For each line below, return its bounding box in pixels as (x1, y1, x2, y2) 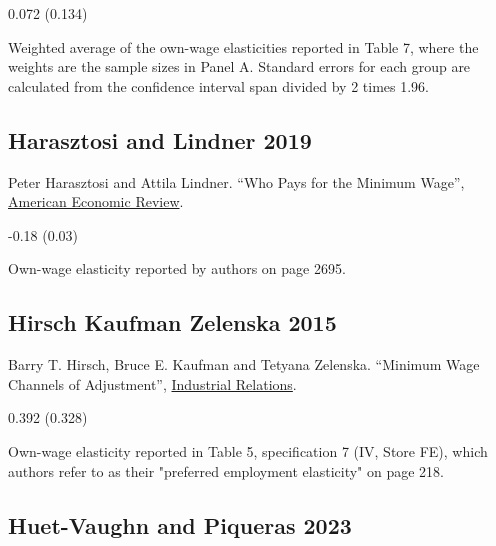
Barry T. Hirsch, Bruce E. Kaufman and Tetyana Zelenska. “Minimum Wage (8, 354, 480, 375)
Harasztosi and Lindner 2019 (8, 124, 312, 155)
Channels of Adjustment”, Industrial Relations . (8, 373, 297, 394)
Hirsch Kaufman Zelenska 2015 (8, 307, 337, 338)
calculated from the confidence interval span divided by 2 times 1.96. (8, 75, 430, 96)
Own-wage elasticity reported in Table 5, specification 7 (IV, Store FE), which (8, 440, 488, 461)
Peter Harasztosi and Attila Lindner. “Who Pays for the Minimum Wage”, (8, 171, 465, 192)
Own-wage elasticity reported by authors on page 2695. (8, 258, 346, 279)
